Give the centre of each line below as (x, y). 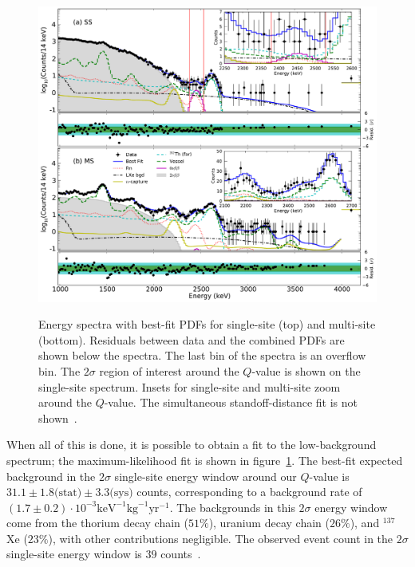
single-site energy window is (74, 554)
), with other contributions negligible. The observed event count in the (221, 538)
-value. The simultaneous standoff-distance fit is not (231, 402)
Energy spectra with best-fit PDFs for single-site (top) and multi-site (207, 324)
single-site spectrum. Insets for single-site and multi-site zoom (190, 386)
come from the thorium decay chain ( (97, 523)
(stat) (68, 493)
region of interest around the (169, 370)
